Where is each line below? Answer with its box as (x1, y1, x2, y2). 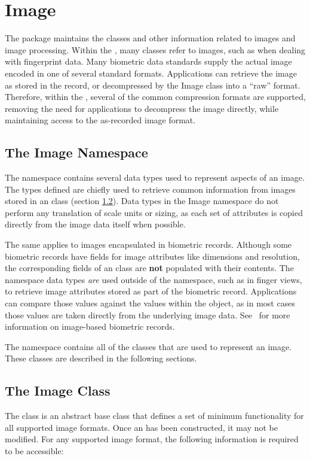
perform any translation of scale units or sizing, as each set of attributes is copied (5, 206, 303, 218)
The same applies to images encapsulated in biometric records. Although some (5, 238, 292, 251)
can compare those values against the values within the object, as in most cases (5, 297, 295, 309)
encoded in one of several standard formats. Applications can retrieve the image (5, 66, 297, 79)
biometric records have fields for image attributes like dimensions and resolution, (5, 250, 300, 262)
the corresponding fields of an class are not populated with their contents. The (5, 262, 294, 274)
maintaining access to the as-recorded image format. (5, 114, 196, 126)
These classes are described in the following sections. (5, 352, 197, 364)
